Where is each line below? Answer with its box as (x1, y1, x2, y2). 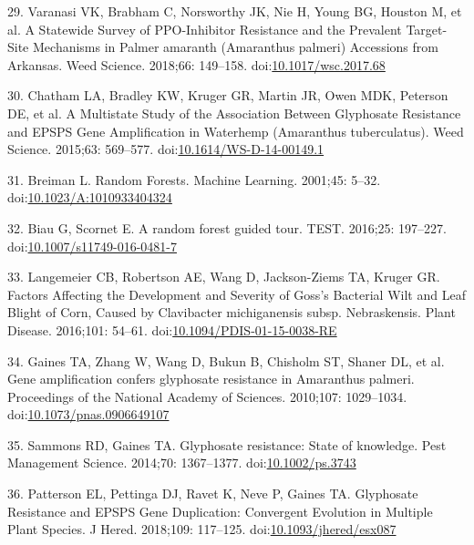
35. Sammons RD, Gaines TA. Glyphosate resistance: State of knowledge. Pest (7, 435, 447, 454)
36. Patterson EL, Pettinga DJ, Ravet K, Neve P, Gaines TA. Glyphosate (7, 484, 418, 503)
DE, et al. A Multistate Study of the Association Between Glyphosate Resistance (7, 103, 461, 122)
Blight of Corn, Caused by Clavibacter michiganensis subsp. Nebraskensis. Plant (7, 303, 456, 322)
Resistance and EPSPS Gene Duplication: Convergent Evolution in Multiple (7, 501, 433, 520)
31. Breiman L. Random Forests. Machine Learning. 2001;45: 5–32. (7, 170, 381, 189)
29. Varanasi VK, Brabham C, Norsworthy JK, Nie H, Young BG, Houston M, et (7, 2, 462, 20)
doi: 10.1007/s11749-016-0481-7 (7, 236, 177, 255)
